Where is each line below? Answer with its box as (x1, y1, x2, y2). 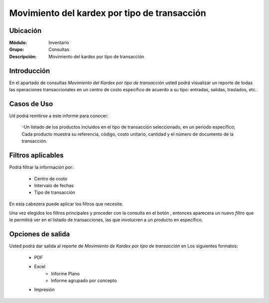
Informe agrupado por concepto (51, 277, 117, 284)
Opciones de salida (9, 230, 70, 239)
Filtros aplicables (9, 151, 64, 159)
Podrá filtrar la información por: (9, 164, 74, 170)
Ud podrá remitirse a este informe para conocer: (9, 113, 109, 119)
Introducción (9, 66, 50, 75)
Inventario (48, 40, 69, 46)
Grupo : (9, 46, 24, 52)
